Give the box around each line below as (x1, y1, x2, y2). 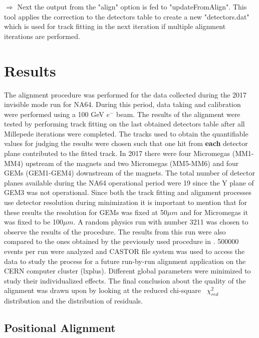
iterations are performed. (4, 30, 80, 41)
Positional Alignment (4, 320, 116, 335)
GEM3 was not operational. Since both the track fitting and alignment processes (4, 187, 251, 197)
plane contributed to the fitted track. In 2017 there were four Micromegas (4, 148, 230, 158)
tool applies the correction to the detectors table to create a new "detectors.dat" (4, 11, 249, 21)
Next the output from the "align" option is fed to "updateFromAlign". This (17, 1, 247, 11)
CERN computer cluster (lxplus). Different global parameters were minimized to (4, 265, 251, 276)
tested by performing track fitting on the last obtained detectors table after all (4, 118, 245, 129)
